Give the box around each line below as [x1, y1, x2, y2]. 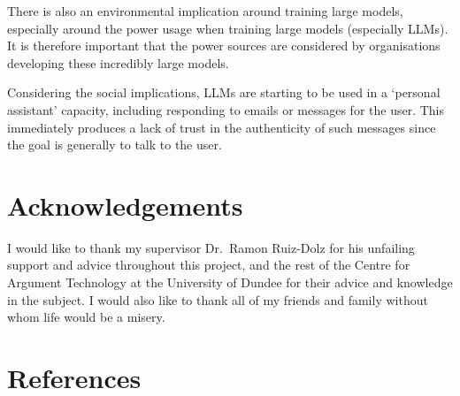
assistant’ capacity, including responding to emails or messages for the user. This [7, 100, 445, 118]
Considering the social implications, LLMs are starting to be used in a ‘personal [7, 83, 441, 102]
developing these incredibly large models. [7, 53, 229, 72]
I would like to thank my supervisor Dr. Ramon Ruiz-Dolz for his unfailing [7, 238, 415, 256]
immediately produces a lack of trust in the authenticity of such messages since [7, 118, 436, 136]
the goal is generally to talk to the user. [7, 135, 222, 154]
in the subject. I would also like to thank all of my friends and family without [7, 290, 428, 308]
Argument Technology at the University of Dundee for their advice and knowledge [7, 273, 453, 292]
